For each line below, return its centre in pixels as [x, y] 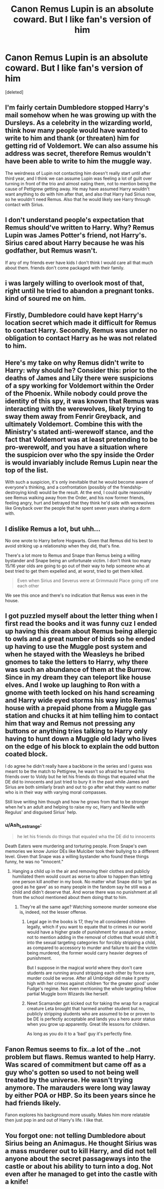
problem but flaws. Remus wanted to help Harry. [80, 1057]
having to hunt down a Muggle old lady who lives [81, 739]
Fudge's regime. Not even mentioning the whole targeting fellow [92, 988]
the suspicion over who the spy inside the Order [80, 455]
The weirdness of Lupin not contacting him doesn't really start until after [78, 173]
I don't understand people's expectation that [75, 220]
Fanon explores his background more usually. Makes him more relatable [78, 1115]
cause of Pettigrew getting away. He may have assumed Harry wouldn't [77, 189]
